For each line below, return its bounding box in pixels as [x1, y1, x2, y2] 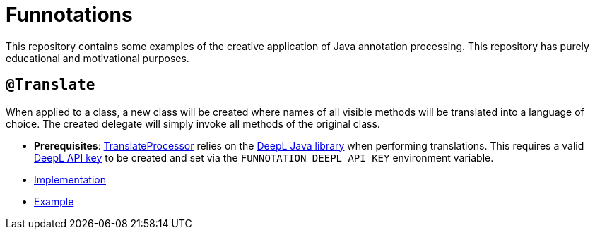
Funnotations [6, 3, 133, 27]
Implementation [34, 173, 106, 186]
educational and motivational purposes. [6, 52, 189, 64]
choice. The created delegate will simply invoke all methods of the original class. [6, 117, 380, 130]
